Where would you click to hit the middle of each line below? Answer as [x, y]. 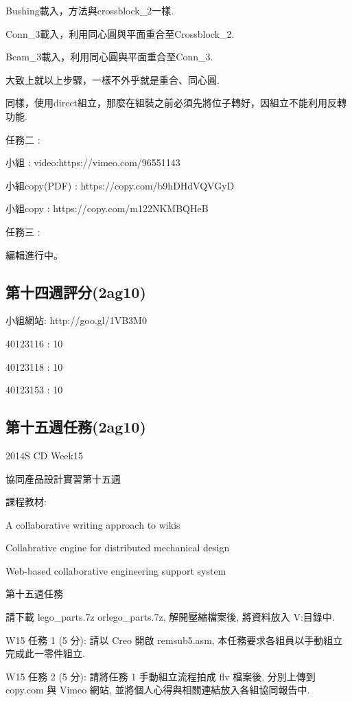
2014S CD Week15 [44, 455]
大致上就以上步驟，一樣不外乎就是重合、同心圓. [113, 79]
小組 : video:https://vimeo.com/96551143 [93, 162]
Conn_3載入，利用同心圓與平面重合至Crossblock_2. [120, 33]
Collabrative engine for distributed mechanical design [118, 548]
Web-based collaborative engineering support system [116, 570]
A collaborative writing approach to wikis [93, 524]
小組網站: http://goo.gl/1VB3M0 [76, 320]
